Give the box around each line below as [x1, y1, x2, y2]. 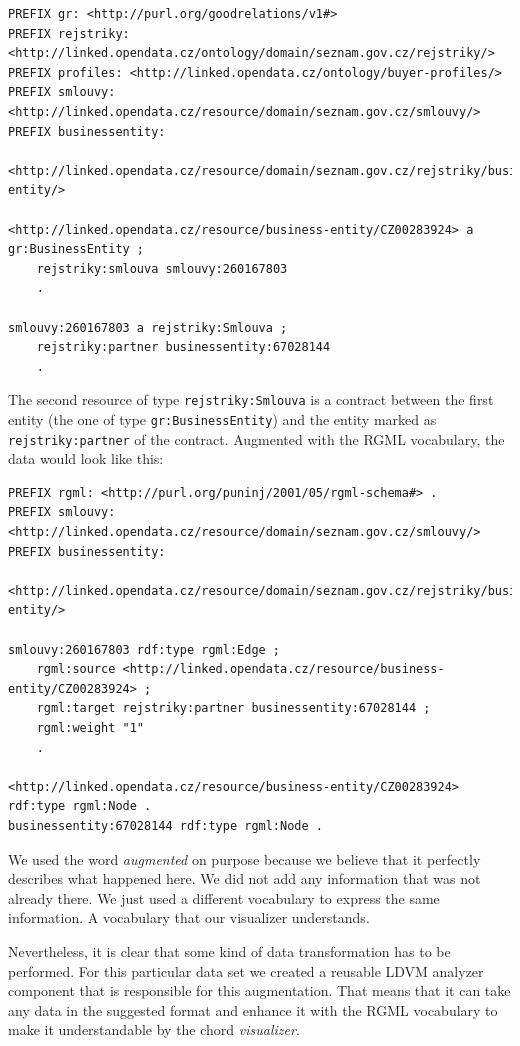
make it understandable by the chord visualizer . [8, 1019, 300, 1040]
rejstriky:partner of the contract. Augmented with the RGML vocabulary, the [8, 428, 505, 449]
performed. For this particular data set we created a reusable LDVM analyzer [8, 960, 484, 981]
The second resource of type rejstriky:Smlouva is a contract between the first [8, 389, 494, 410]
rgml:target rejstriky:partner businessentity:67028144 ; [36, 701, 431, 716]
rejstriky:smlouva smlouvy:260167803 [36, 261, 288, 276]
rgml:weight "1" [36, 720, 145, 735]
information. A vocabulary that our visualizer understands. [8, 907, 370, 928]
